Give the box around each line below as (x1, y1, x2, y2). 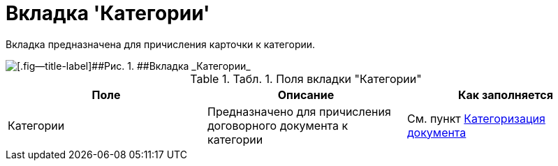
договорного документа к (207, 118, 348, 133)
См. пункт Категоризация (406, 111, 545, 126)
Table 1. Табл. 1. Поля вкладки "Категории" (190, 71, 422, 86)
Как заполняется (458, 87, 553, 102)
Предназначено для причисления (207, 104, 391, 119)
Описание (277, 87, 335, 102)
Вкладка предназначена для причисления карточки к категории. (6, 38, 316, 50)
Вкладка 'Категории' (6, 1, 210, 25)
